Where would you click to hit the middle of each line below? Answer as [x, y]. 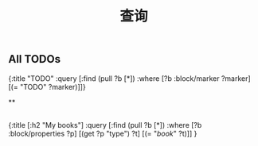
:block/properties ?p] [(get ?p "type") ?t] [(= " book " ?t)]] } [103, 133]
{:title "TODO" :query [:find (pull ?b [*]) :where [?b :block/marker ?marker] [129, 78]
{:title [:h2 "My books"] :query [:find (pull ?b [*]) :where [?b [105, 125]
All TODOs [35, 59]
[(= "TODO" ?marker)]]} [47, 86]
